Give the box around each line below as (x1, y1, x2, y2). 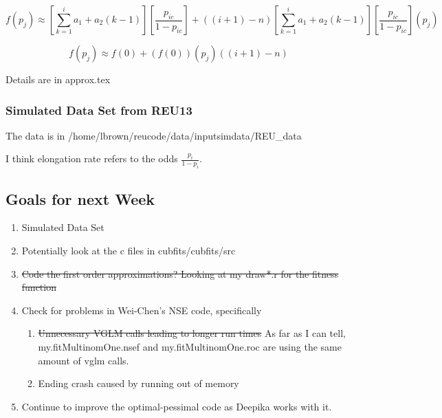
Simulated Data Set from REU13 (5, 101, 192, 118)
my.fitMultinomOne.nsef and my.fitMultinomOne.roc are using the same (38, 339, 342, 353)
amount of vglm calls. (38, 353, 129, 367)
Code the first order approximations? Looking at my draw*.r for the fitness (21, 266, 339, 280)
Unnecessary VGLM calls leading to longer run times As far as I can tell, (38, 326, 346, 340)
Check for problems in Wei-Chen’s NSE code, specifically (21, 302, 262, 317)
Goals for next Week (5, 188, 155, 209)
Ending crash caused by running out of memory (38, 376, 239, 390)
